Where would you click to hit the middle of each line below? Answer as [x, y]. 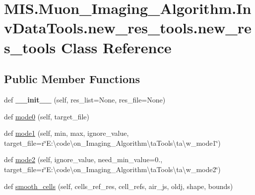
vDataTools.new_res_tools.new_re [128, 28]
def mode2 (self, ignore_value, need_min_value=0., [83, 159]
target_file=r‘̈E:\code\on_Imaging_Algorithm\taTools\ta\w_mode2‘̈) [112, 169]
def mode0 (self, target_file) [47, 116]
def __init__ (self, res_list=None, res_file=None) [85, 99]
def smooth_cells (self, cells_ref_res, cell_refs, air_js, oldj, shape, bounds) [119, 186]
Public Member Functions [72, 79]
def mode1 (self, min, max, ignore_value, [66, 133]
